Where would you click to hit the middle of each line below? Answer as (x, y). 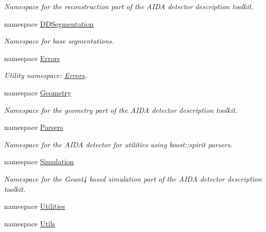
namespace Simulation (39, 161)
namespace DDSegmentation (49, 23)
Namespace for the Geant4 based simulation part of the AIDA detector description (133, 178)
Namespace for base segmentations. (59, 41)
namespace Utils (30, 223)
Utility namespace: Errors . (46, 75)
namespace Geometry (38, 92)
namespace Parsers (34, 127)
